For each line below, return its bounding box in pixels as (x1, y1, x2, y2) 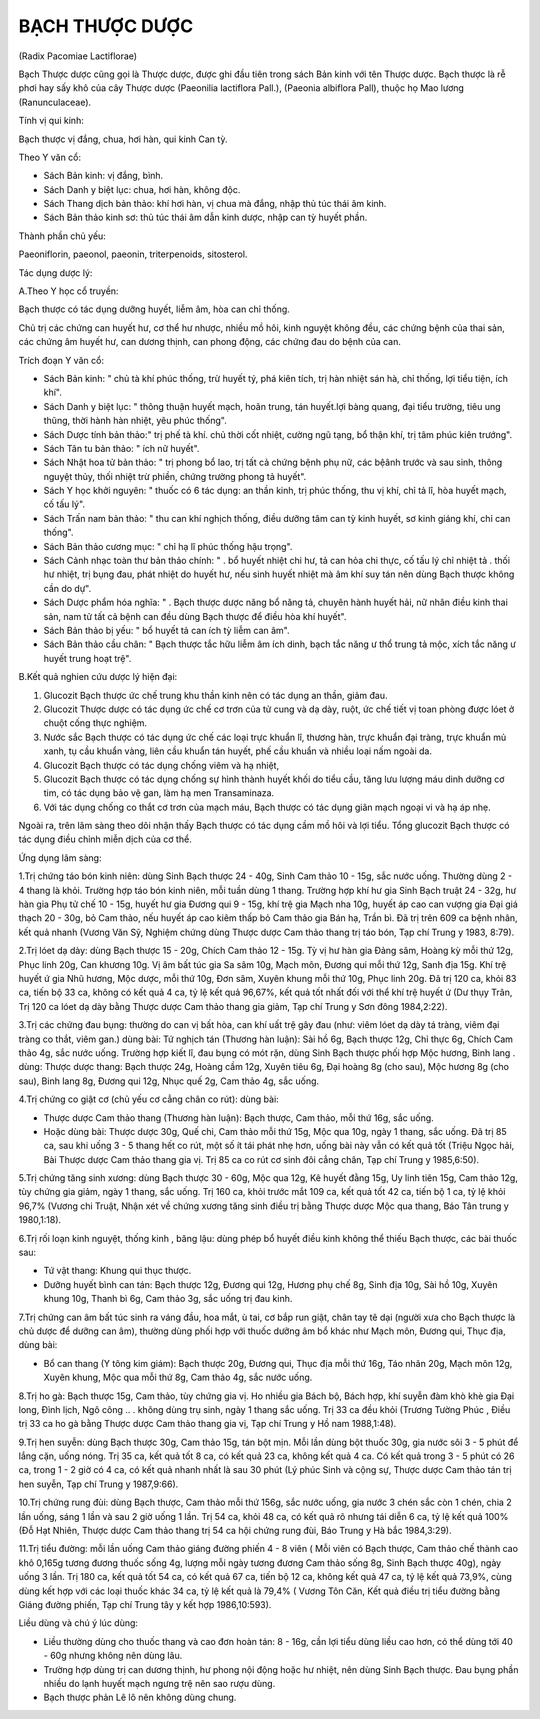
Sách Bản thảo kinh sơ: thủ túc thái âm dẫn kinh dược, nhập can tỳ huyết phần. (43, 211, 368, 224)
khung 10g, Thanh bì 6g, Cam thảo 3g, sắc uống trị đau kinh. (43, 1293, 293, 1305)
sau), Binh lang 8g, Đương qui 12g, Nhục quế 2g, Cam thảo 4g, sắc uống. (18, 1075, 320, 1087)
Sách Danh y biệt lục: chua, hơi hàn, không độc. (43, 183, 241, 195)
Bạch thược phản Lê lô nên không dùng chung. (43, 1691, 237, 1704)
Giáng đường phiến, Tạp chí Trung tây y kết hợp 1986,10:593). (18, 1599, 272, 1610)
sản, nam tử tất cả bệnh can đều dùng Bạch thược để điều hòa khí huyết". (43, 610, 347, 622)
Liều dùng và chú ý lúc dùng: (18, 1617, 139, 1629)
